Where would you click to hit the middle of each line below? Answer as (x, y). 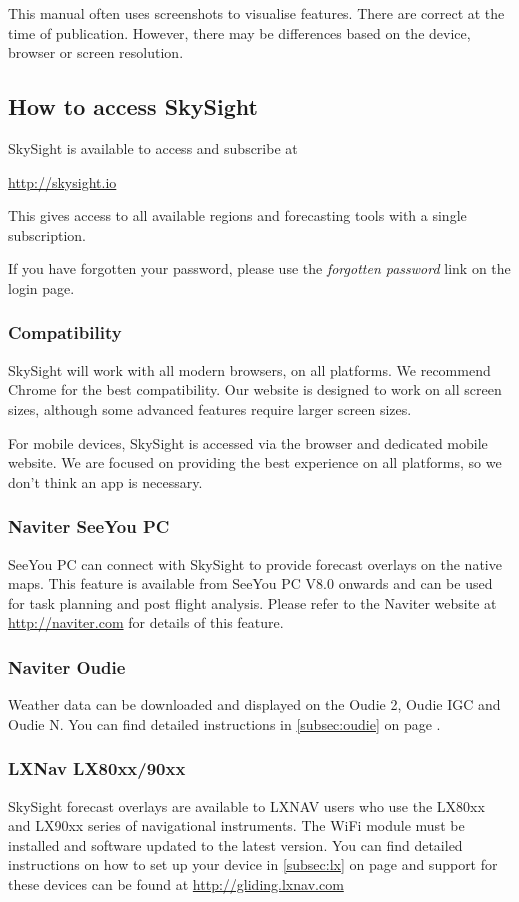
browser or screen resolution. (96, 52)
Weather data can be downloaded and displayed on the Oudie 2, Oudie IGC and (254, 704)
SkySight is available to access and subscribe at (153, 147)
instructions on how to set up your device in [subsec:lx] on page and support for (253, 864)
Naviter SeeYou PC (89, 526)
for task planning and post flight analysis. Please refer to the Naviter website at (252, 602)
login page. (41, 287)
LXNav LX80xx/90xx (97, 768)
